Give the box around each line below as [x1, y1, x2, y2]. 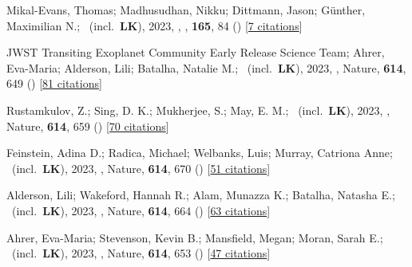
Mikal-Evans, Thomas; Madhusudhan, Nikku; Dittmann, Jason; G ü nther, [6, 2, 366, 18]
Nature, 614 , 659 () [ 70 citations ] [6, 117, 169, 134]
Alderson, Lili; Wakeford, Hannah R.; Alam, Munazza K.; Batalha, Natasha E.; [6, 187, 395, 203]
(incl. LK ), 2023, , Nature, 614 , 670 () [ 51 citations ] [11, 159, 271, 176]
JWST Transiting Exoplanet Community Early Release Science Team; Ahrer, [6, 44, 385, 61]
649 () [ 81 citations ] [6, 75, 102, 92]
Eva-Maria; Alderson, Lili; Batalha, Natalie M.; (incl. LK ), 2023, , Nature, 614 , [6, 59, 406, 76]
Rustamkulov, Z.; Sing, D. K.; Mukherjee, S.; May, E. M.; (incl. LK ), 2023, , [6, 101, 390, 118]
